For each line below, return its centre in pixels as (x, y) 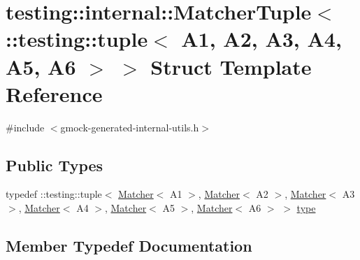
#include (25, 127)
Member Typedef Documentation (129, 246)
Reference (54, 93)
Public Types (55, 165)
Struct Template (231, 66)
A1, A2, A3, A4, (261, 39)
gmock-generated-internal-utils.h (130, 127)
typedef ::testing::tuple (54, 194)
